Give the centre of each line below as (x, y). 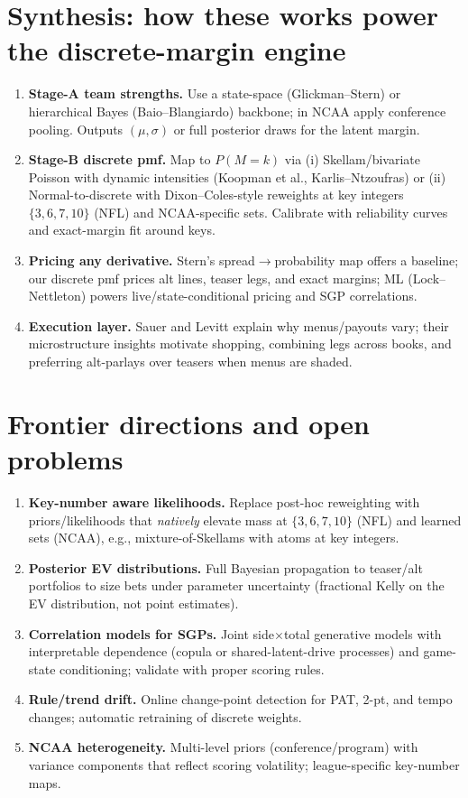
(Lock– (427, 278)
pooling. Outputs (76, 129)
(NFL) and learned (409, 520)
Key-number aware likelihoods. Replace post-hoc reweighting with (224, 501)
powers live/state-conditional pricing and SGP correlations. (253, 296)
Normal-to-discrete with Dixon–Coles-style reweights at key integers (216, 195)
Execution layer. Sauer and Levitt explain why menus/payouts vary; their (239, 325)
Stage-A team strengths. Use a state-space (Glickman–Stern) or (215, 93)
